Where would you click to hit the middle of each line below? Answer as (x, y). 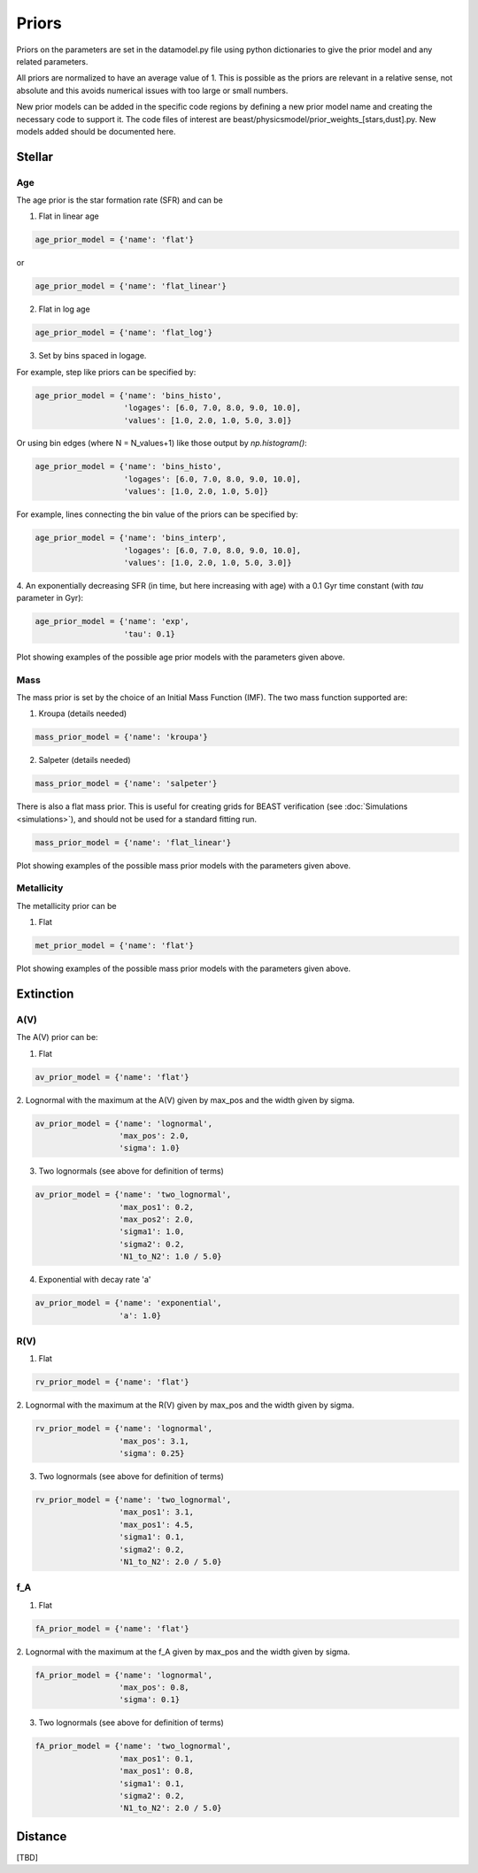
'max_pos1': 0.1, (157, 1758)
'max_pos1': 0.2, (157, 1207)
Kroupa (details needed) (83, 713)
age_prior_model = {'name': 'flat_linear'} (131, 286)
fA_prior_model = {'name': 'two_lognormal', (133, 1746)
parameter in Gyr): (50, 598)
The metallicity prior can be (66, 906)
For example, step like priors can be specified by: (106, 372)
